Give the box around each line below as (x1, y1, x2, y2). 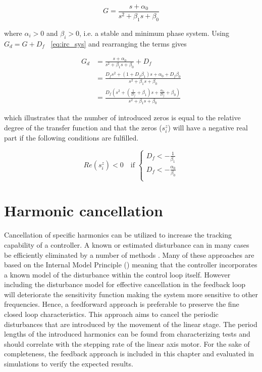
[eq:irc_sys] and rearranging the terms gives (50, 38, 187, 49)
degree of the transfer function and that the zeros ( (4, 122, 162, 133)
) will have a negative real (168, 122, 248, 133)
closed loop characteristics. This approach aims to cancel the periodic (4, 309, 219, 319)
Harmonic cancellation (4, 200, 163, 221)
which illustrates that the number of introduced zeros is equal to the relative (4, 112, 241, 123)
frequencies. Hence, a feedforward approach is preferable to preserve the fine (4, 299, 239, 309)
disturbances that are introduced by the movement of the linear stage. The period (4, 318, 257, 329)
